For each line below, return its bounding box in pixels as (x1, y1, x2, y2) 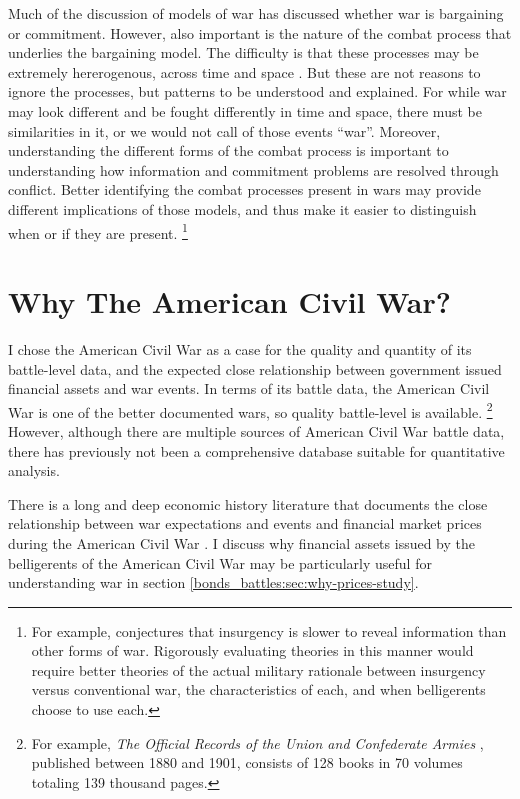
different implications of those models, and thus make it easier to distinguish (8, 198, 477, 219)
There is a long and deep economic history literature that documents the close (8, 493, 488, 514)
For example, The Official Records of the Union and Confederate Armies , (31, 732, 484, 753)
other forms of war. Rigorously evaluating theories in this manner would (31, 640, 474, 661)
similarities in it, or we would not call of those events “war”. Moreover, (8, 120, 441, 141)
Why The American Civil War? (8, 280, 451, 321)
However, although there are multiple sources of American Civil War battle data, (8, 420, 505, 441)
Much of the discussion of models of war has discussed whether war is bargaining (8, 3, 504, 23)
